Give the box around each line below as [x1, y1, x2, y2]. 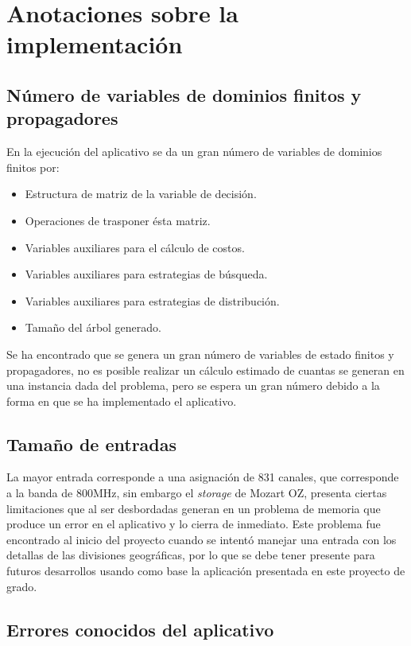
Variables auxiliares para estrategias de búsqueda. [25, 266, 268, 282]
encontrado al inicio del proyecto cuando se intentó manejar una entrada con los [6, 531, 397, 547]
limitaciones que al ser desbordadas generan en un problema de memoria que [6, 500, 381, 516]
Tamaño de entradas [6, 431, 177, 456]
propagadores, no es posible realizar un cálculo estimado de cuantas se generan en [6, 361, 405, 378]
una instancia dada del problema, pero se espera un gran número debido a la [6, 377, 380, 394]
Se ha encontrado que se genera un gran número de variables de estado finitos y [6, 345, 394, 362]
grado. [6, 578, 37, 594]
